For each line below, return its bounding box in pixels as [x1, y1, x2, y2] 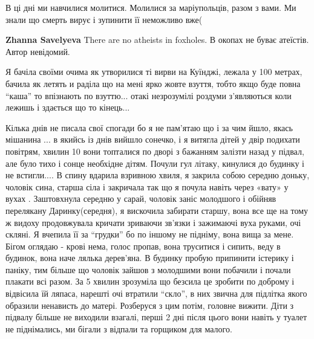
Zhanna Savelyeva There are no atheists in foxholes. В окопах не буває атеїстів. [5, 33, 309, 46]
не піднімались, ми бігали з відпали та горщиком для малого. [5, 322, 232, 335]
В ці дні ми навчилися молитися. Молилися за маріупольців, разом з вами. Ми [5, 1, 296, 13]
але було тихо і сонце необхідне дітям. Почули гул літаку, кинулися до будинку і [5, 157, 305, 169]
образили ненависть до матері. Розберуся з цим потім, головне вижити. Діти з [5, 299, 294, 311]
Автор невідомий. [5, 45, 70, 57]
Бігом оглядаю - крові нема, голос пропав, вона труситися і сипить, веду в [5, 239, 281, 252]
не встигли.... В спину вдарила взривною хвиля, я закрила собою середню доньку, [5, 169, 310, 181]
